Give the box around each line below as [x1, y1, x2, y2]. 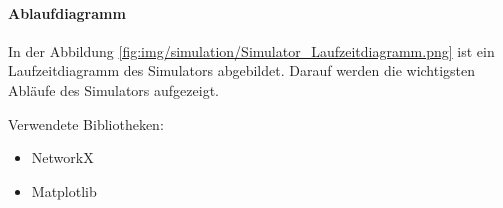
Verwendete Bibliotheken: [8, 113, 164, 134]
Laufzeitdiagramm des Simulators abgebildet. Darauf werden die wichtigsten [8, 60, 476, 81]
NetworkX [31, 147, 94, 168]
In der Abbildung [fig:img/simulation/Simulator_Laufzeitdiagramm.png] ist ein [8, 40, 495, 61]
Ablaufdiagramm [8, 2, 126, 23]
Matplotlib [31, 180, 97, 201]
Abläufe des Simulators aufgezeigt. [8, 79, 219, 100]
